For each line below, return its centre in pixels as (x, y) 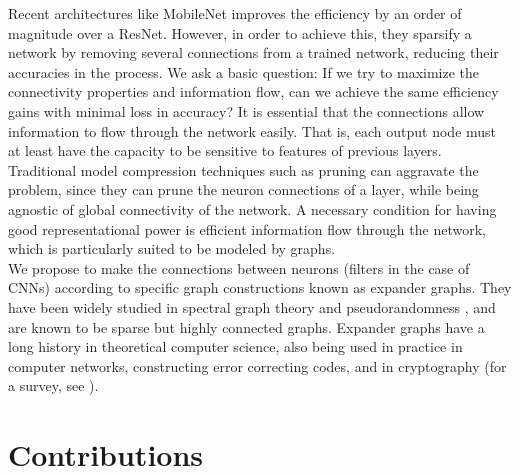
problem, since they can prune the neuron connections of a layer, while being (243, 189)
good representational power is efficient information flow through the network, (247, 228)
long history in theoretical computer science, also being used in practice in (235, 346)
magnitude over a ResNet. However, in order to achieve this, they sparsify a (240, 32)
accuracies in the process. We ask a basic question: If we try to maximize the (244, 71)
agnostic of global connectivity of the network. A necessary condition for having (252, 208)
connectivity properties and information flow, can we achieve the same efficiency (253, 91)
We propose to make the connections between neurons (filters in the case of (239, 267)
